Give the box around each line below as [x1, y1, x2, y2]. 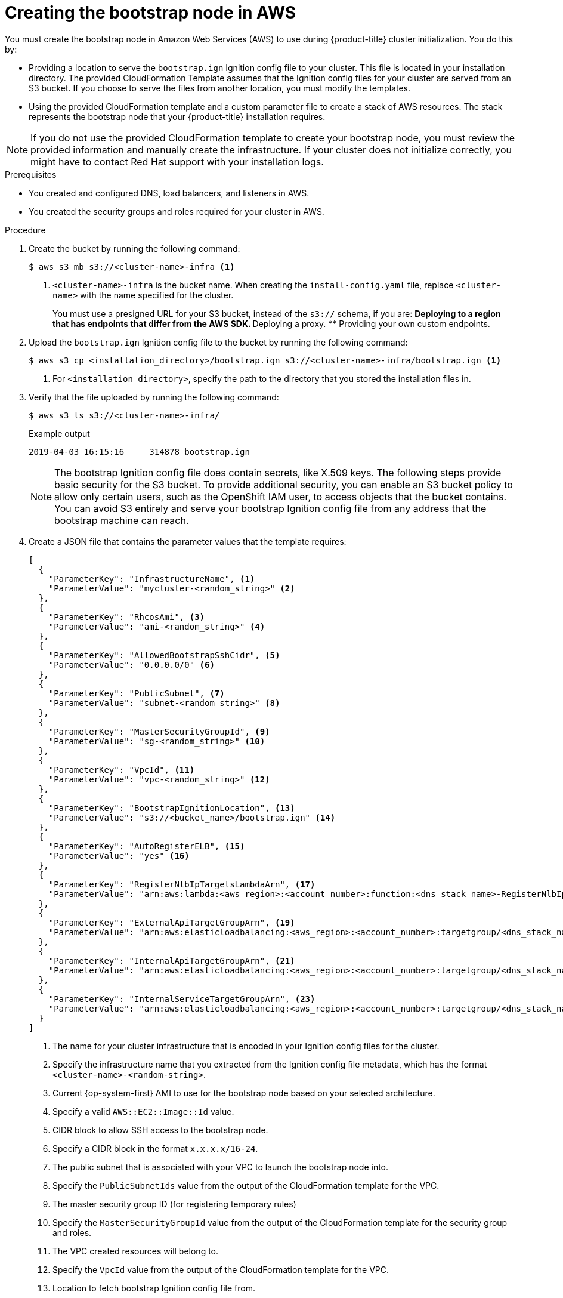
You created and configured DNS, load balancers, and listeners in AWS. [29, 187, 310, 198]
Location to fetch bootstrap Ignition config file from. [52, 1282, 255, 1293]
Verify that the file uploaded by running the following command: [29, 391, 279, 402]
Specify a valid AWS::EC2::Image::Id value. [52, 1106, 234, 1117]
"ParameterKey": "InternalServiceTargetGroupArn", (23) [48, 994, 315, 1004]
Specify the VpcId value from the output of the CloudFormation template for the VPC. [52, 1264, 389, 1275]
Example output [29, 428, 90, 439]
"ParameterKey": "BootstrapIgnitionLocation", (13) [48, 803, 295, 813]
